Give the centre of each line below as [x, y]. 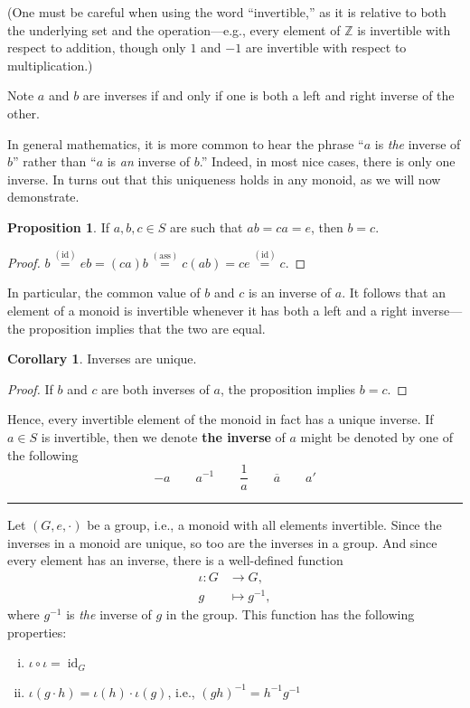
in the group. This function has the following [290, 614]
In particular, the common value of [104, 293]
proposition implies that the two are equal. [147, 328]
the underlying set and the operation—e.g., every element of [174, 29]
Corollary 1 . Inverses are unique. [102, 359]
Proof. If [30, 388]
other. [23, 113]
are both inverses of [155, 388]
